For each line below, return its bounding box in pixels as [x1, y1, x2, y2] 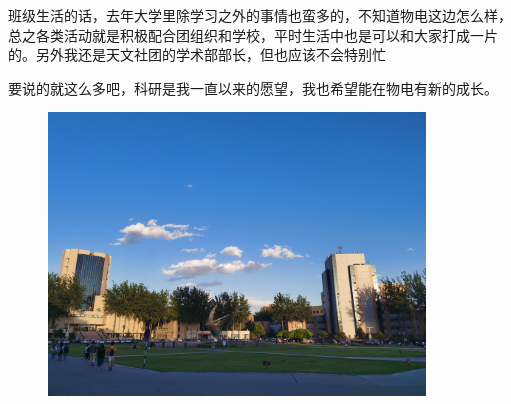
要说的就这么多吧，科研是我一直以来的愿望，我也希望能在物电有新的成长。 [8, 77, 498, 98]
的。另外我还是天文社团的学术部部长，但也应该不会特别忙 [8, 44, 386, 65]
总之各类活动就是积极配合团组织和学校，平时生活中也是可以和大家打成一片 [8, 24, 498, 45]
